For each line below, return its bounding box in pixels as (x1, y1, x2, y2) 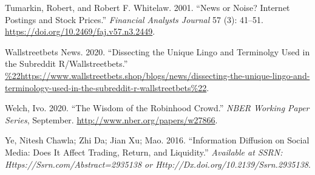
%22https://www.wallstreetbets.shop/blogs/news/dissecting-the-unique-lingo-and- (5, 69, 310, 81)
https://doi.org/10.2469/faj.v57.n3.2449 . (5, 25, 155, 38)
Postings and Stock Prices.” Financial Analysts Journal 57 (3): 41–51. (5, 13, 264, 26)
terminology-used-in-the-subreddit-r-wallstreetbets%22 (5, 81, 207, 94)
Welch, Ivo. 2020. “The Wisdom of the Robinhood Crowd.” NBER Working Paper (5, 101, 310, 114)
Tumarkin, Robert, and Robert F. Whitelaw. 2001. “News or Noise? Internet (5, 1, 290, 13)
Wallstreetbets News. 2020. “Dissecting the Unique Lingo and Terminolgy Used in (5, 45, 310, 58)
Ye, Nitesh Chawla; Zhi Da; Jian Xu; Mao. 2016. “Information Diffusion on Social (5, 134, 310, 146)
